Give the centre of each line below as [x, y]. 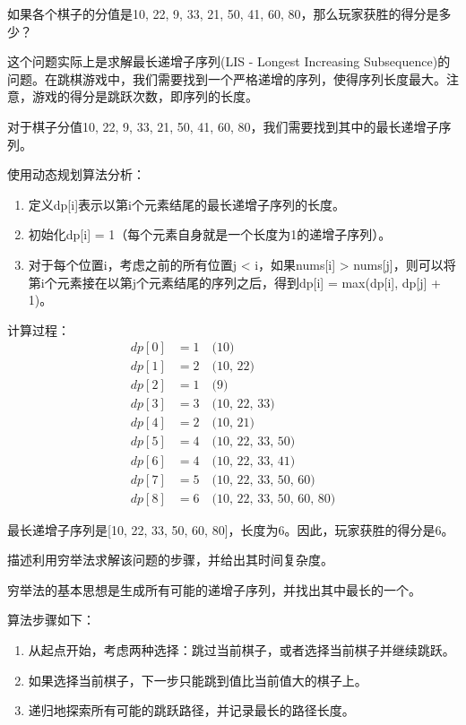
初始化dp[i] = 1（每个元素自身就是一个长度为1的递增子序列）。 [210, 234]
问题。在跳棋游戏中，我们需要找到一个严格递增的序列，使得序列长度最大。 [227, 78]
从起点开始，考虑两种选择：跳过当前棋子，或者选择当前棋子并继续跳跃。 [242, 649]
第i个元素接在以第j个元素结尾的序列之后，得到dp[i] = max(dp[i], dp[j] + [234, 282]
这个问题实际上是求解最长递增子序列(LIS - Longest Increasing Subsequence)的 [229, 61]
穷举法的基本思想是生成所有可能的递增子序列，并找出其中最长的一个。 [214, 589]
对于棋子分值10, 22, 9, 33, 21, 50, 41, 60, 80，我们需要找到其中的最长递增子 [223, 126]
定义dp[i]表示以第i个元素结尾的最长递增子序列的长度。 [186, 204]
